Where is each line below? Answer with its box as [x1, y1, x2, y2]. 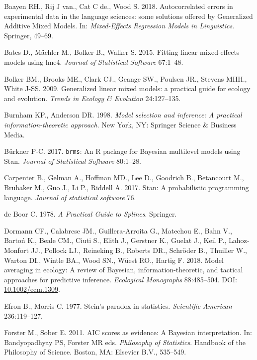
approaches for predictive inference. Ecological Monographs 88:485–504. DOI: [4, 274, 237, 284]
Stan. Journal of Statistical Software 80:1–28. [4, 155, 141, 166]
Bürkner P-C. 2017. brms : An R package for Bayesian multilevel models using [4, 146, 241, 156]
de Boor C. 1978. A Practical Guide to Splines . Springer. [4, 209, 177, 219]
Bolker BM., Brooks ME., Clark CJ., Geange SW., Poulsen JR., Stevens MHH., [4, 73, 247, 84]
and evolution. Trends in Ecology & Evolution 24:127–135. [4, 93, 181, 103]
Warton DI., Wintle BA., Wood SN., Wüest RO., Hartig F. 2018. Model [4, 254, 224, 265]
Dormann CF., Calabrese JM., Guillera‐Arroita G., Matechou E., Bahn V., [4, 225, 232, 236]
